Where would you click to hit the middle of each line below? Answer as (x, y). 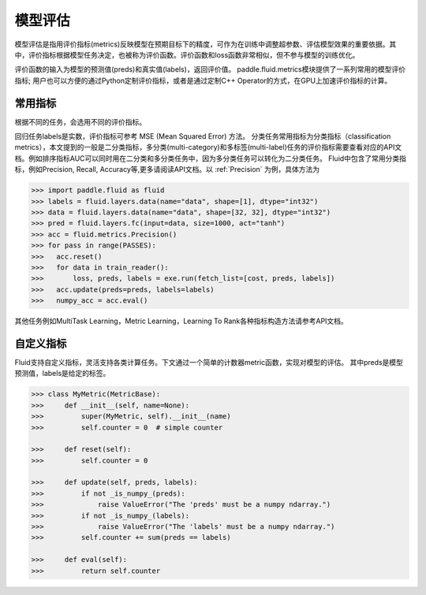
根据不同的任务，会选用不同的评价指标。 (80, 121)
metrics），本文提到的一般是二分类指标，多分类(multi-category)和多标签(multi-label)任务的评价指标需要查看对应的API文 (208, 147)
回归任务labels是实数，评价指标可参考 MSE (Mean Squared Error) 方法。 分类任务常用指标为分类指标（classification (203, 136)
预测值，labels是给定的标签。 (62, 374)
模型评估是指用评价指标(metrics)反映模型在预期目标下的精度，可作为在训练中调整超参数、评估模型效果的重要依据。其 (206, 44)
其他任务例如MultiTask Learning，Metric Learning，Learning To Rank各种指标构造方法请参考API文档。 (181, 321)
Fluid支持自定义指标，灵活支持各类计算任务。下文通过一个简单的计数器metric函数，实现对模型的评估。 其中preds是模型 (209, 362)
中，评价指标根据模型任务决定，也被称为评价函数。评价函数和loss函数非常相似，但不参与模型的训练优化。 (187, 54)
